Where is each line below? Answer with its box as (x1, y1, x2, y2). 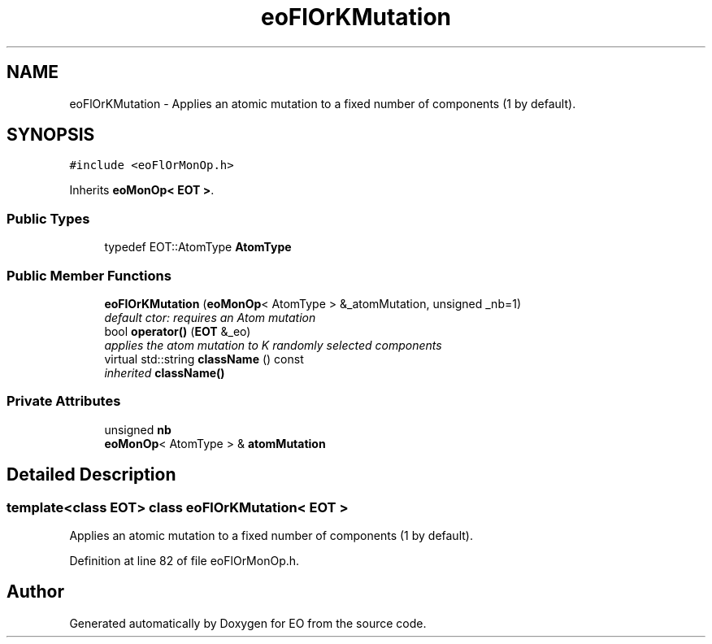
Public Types (7, 210, 90, 227)
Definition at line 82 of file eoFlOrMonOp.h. (69, 553, 300, 568)
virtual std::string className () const (104, 351, 304, 366)
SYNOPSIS (7, 124, 95, 146)
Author (7, 581, 64, 603)
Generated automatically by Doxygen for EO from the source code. (69, 616, 427, 630)
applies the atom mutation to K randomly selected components (104, 337, 442, 352)
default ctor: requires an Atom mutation (104, 310, 316, 324)
